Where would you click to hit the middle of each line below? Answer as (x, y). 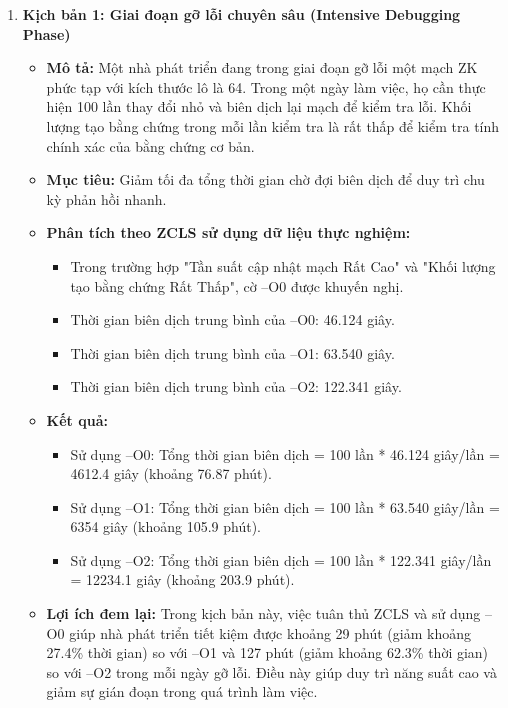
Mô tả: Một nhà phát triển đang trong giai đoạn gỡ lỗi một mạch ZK (262, 67)
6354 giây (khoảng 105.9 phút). (165, 526)
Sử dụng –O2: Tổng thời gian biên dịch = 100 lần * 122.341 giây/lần (281, 559)
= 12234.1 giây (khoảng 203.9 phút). (182, 579)
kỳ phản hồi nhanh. (106, 198)
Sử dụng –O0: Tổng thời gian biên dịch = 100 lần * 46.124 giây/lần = (285, 453)
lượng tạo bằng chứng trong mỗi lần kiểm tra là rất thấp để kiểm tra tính (273, 125)
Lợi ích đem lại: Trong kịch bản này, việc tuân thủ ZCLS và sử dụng (263, 613)
